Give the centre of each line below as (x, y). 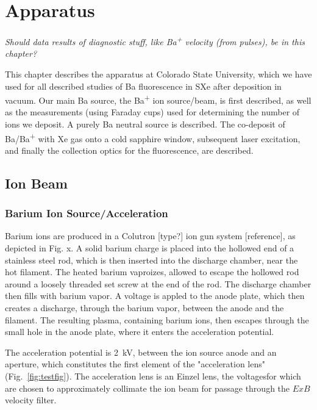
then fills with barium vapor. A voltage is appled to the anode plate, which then (155, 296)
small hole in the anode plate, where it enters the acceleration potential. (140, 332)
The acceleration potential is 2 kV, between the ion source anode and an (141, 352)
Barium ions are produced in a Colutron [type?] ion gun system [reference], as (150, 236)
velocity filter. (31, 400)
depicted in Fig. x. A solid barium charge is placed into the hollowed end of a (150, 248)
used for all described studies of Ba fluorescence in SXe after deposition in (143, 86)
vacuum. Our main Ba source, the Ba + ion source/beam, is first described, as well (158, 99)
